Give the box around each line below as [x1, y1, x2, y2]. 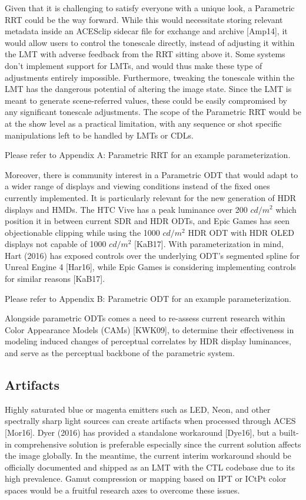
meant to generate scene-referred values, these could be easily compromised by [5, 94, 288, 106]
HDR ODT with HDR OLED [188, 226, 294, 238]
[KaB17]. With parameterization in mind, [134, 238, 284, 250]
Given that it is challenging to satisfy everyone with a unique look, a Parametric [5, 2, 295, 14]
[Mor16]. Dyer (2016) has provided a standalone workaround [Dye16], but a [5, 426, 277, 439]
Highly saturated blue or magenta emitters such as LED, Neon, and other [5, 403, 271, 415]
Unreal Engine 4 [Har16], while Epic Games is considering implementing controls [5, 261, 296, 273]
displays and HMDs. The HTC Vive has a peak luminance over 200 [5, 203, 248, 215]
